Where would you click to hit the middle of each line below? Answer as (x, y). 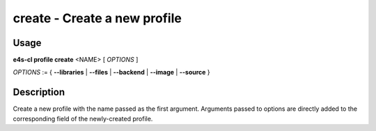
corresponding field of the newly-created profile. (83, 118)
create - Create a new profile (97, 18)
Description (39, 92)
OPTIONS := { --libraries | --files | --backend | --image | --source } (111, 72)
